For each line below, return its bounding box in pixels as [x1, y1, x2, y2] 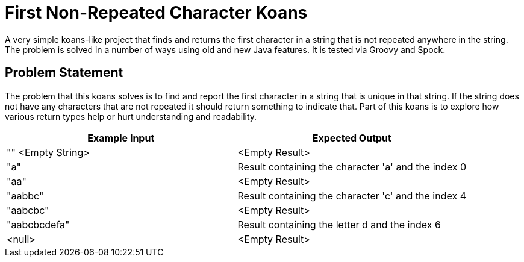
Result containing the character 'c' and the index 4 [237, 189, 467, 202]
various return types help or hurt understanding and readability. [5, 111, 257, 122]
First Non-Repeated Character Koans [5, 2, 308, 23]
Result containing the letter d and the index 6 [237, 218, 441, 231]
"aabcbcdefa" [7, 218, 70, 231]
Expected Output [312, 131, 391, 144]
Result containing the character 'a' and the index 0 [237, 160, 467, 173]
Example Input [87, 131, 155, 144]
